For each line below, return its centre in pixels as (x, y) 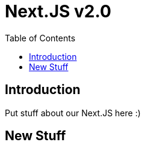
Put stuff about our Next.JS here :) (73, 113)
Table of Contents (40, 38)
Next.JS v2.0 (58, 11)
